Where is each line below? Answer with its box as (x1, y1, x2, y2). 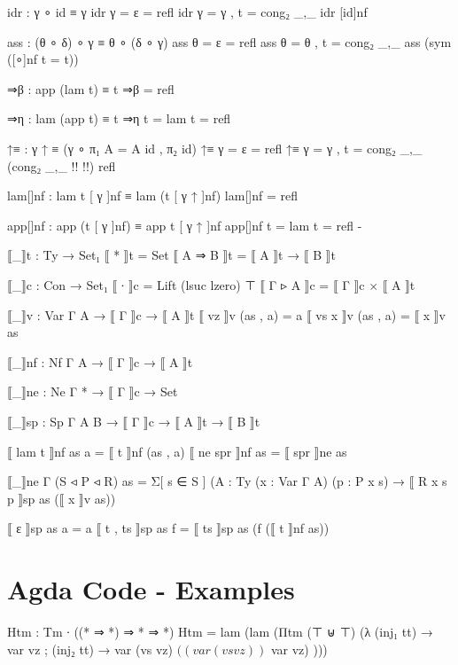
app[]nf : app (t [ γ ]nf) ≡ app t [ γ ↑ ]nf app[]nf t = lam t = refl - (7, 215, 362, 234)
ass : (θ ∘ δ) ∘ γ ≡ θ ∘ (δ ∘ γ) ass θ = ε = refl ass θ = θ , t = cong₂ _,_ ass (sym (7, 32, 452, 51)
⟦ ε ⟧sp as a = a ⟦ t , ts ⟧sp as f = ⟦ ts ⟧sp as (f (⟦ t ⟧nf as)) (7, 519, 330, 537)
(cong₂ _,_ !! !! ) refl (7, 156, 116, 175)
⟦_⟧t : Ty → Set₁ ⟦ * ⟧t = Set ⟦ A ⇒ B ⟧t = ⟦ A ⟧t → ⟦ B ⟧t (7, 246, 336, 264)
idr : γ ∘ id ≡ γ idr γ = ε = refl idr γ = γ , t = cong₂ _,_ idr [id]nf (7, 3, 368, 20)
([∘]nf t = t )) (7, 50, 79, 68)
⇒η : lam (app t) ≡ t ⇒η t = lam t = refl (7, 109, 231, 128)
